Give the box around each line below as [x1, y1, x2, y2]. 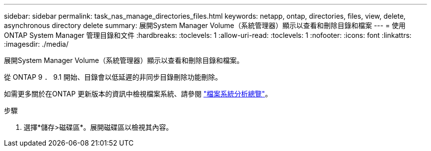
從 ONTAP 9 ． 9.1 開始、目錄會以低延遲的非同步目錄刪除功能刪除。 [4, 73, 222, 81]
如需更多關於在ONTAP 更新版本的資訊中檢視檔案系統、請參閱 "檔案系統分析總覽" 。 [4, 90, 272, 98]
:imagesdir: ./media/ [4, 40, 69, 48]
